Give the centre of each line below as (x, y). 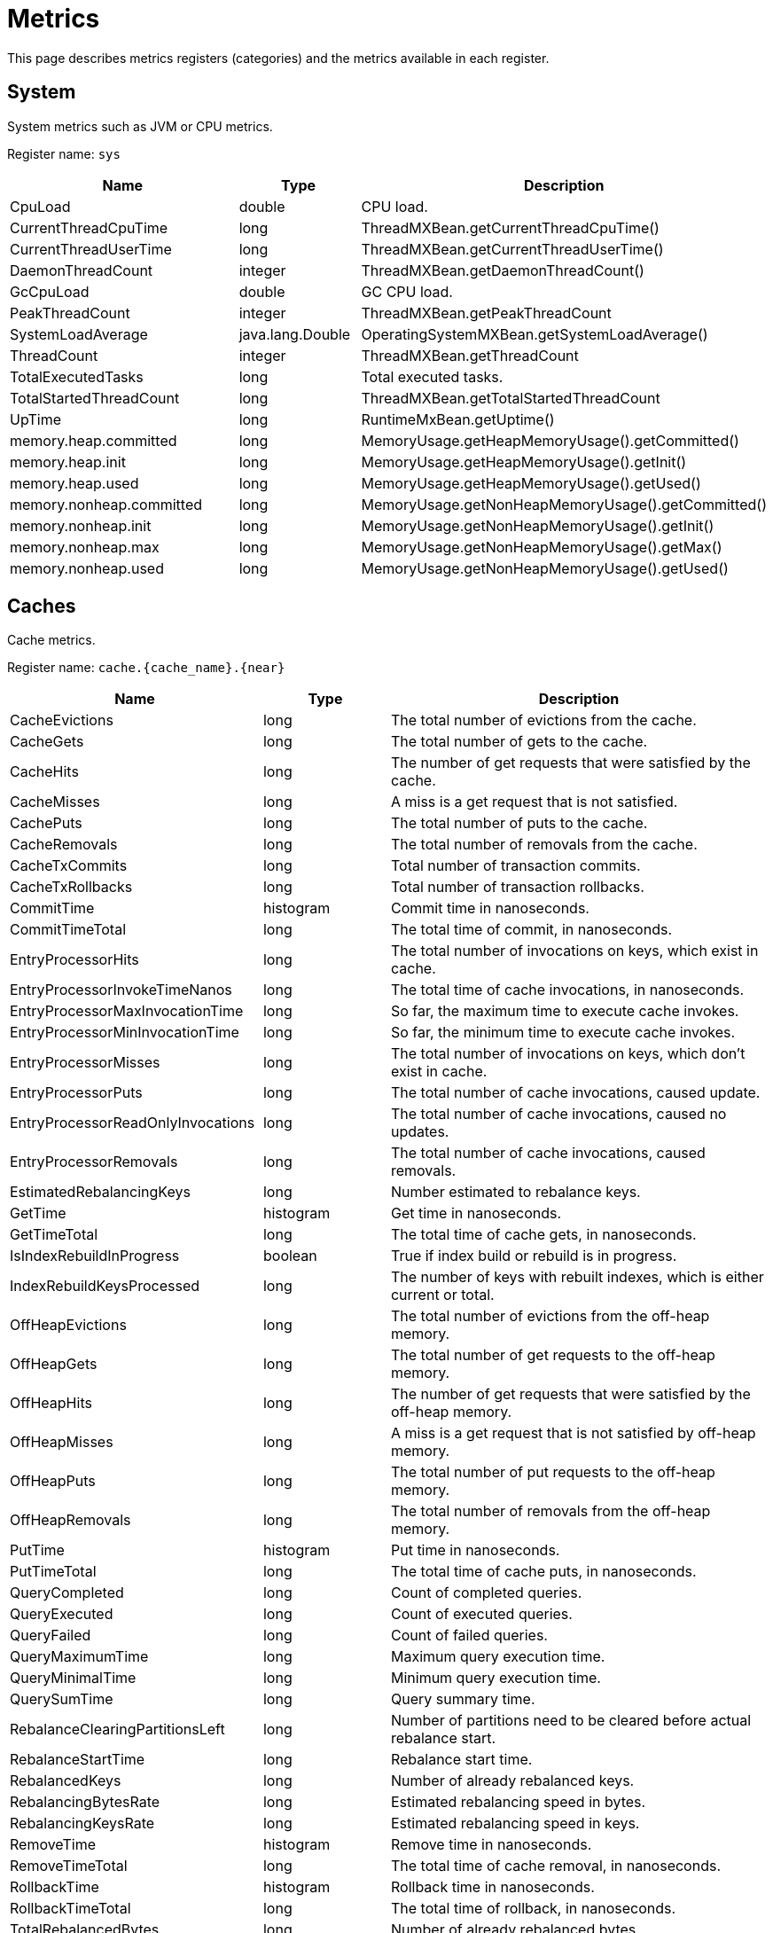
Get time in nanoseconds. (476, 1213)
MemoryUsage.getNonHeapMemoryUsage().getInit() (538, 525)
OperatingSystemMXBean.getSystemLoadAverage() (535, 334)
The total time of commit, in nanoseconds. (531, 930)
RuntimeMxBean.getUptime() (458, 419)
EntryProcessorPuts (76, 1093)
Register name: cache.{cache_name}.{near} (146, 668)
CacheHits (44, 772)
